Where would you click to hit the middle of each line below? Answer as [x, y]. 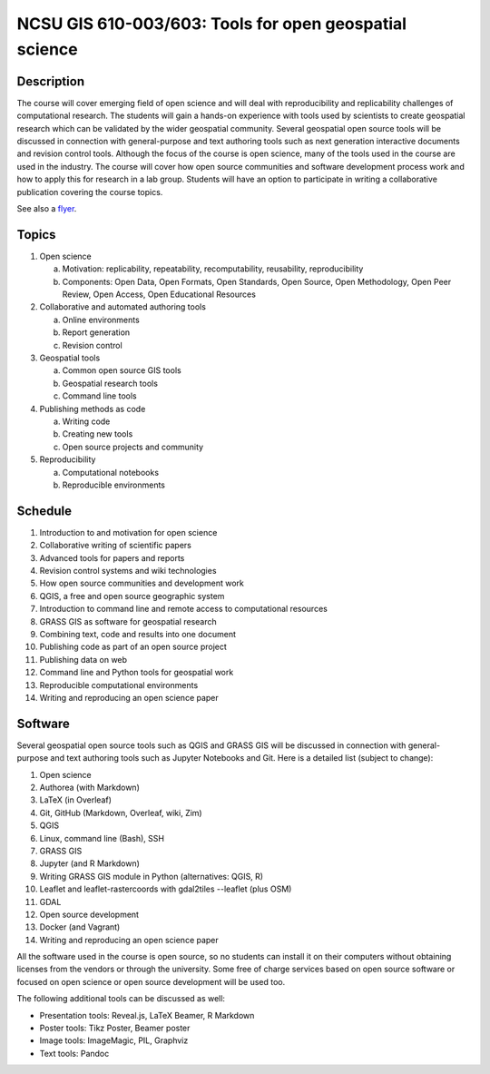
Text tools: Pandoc [74, 1053]
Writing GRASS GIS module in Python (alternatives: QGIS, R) [151, 876]
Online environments [101, 320]
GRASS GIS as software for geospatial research [128, 621]
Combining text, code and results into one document [137, 634]
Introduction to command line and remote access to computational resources [184, 609]
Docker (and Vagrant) [80, 927]
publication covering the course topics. [90, 192]
